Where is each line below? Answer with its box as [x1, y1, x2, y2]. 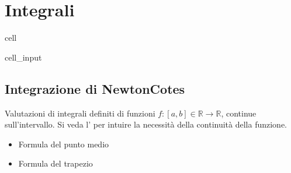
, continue [221, 107, 257, 119]
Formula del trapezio [18, 157, 93, 170]
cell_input [5, 51, 42, 63]
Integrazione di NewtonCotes [5, 79, 185, 97]
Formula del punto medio [18, 137, 109, 150]
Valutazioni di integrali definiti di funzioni [5, 107, 155, 119]
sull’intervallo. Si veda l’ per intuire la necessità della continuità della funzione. [5, 118, 287, 130]
